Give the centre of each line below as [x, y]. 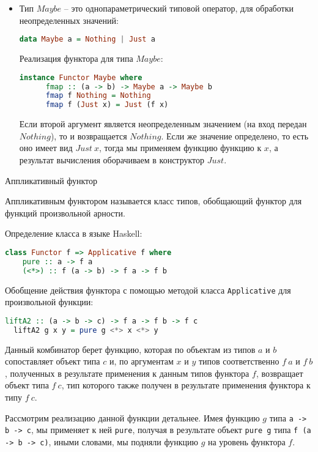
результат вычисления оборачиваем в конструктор [112, 159]
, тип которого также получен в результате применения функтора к [186, 385]
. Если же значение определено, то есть [235, 135]
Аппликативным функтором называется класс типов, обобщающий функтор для [153, 201]
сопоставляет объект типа [53, 361]
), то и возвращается [89, 135]
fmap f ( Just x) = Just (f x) [107, 105]
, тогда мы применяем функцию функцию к [180, 148]
